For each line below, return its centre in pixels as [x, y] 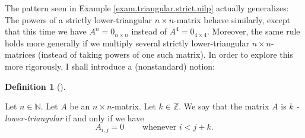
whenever [160, 128]
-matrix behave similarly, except [232, 19]
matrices [20, 54]
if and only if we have [105, 117]
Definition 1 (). [35, 86]
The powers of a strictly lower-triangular [79, 19]
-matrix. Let [134, 106]
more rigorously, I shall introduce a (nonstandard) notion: [110, 66]
